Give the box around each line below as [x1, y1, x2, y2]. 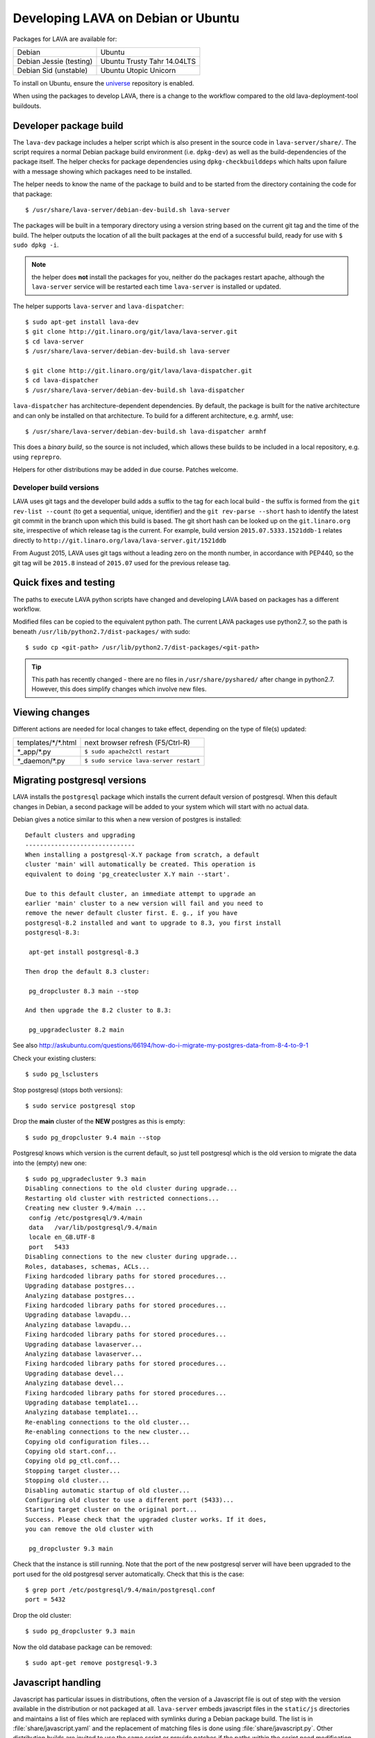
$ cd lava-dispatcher [25, 376, 99, 384]
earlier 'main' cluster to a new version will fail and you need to [25, 900, 263, 907]
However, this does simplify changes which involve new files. [31, 685, 207, 693]
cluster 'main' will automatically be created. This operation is [25, 861, 256, 868]
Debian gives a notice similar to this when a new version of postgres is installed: [12, 815, 242, 823]
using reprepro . [12, 453, 62, 461]
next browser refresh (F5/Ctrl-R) [84, 738, 190, 747]
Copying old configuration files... [25, 1438, 150, 1445]
